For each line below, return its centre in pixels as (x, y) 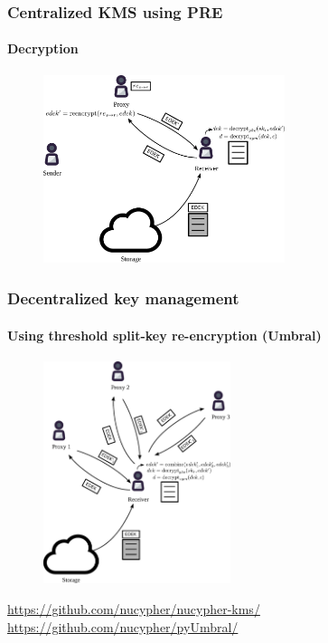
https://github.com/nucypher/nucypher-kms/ (134, 608)
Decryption (43, 48)
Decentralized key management (123, 298)
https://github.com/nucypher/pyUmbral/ (123, 626)
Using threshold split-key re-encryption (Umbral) (164, 335)
